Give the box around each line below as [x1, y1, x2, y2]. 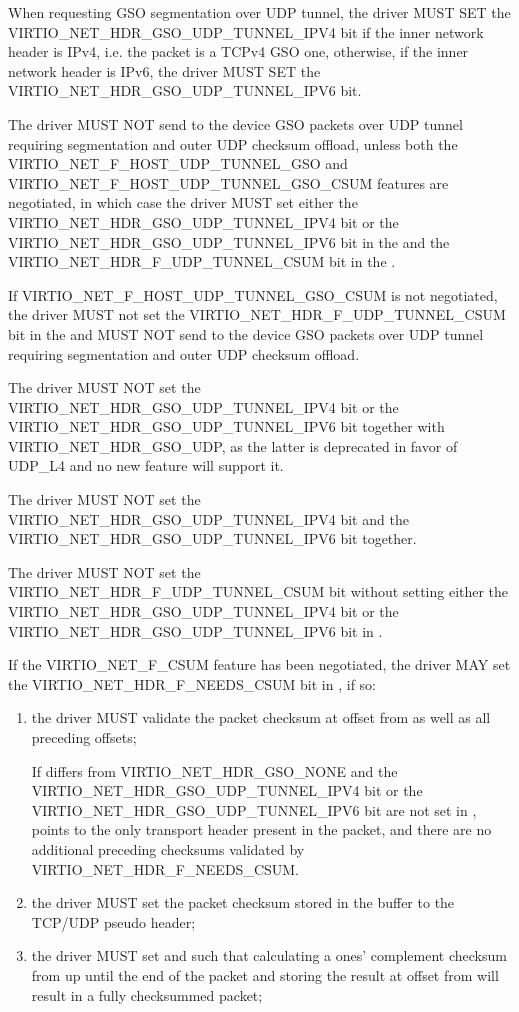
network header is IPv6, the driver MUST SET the [8, 60, 321, 81]
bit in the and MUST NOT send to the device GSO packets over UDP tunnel [8, 323, 484, 344]
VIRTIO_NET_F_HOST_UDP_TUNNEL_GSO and [8, 153, 348, 174]
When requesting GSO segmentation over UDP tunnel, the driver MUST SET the [8, 2, 511, 22]
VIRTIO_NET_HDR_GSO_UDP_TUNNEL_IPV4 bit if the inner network [8, 21, 484, 42]
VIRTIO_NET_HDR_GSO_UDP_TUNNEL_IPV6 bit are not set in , [31, 799, 477, 820]
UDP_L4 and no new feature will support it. [8, 455, 284, 476]
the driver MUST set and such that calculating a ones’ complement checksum [31, 945, 507, 966]
